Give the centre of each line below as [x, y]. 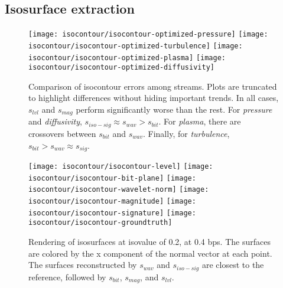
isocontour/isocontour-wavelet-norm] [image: [119, 190]
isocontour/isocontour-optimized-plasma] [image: [127, 58]
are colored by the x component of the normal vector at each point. [150, 253]
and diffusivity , [55, 121]
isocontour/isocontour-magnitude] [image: [112, 201]
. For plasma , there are [200, 121]
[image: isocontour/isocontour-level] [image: [121, 166]
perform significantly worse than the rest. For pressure [174, 109]
